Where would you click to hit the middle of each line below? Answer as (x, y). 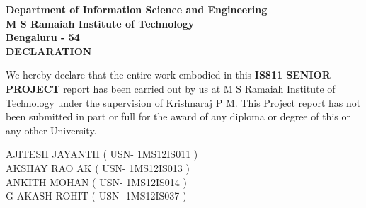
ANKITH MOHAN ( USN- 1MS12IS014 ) (96, 181)
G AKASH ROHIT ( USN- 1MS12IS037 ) (96, 196)
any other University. (51, 130)
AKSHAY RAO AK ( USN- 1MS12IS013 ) (98, 167)
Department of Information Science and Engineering (137, 9)
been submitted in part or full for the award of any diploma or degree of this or (178, 116)
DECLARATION (49, 51)
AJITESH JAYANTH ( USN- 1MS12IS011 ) (102, 154)
